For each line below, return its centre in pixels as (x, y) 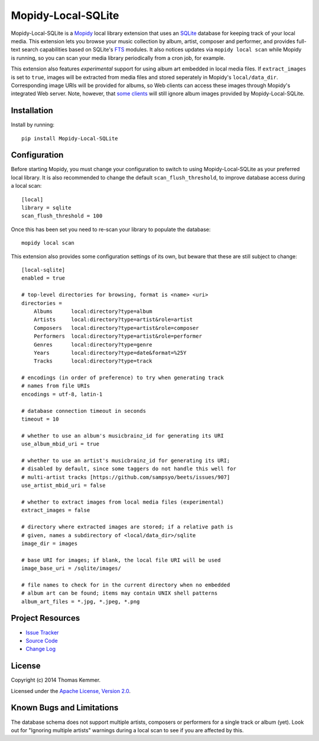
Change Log (41, 649)
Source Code (42, 640)
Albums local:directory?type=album (93, 311)
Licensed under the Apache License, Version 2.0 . (71, 691)
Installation (32, 110)
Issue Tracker (42, 632)
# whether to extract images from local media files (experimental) (123, 502)
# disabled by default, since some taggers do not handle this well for (129, 469)
